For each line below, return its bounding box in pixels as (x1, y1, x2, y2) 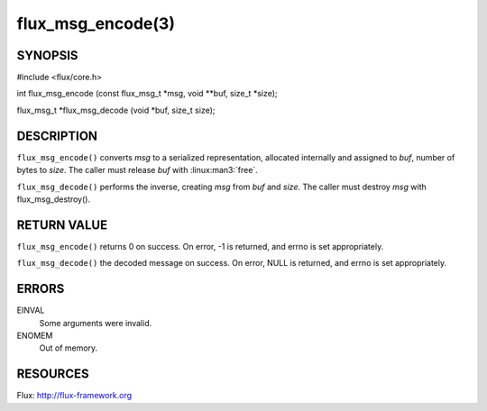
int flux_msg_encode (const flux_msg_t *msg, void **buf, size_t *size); (16, 88, 279, 99)
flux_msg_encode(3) (16, 14, 176, 33)
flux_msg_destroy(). (16, 194, 90, 205)
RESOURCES (16, 366, 89, 382)
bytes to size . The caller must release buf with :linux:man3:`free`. (16, 165, 259, 176)
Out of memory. (39, 342, 98, 353)
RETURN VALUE (16, 217, 108, 233)
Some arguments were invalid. (39, 317, 152, 328)
